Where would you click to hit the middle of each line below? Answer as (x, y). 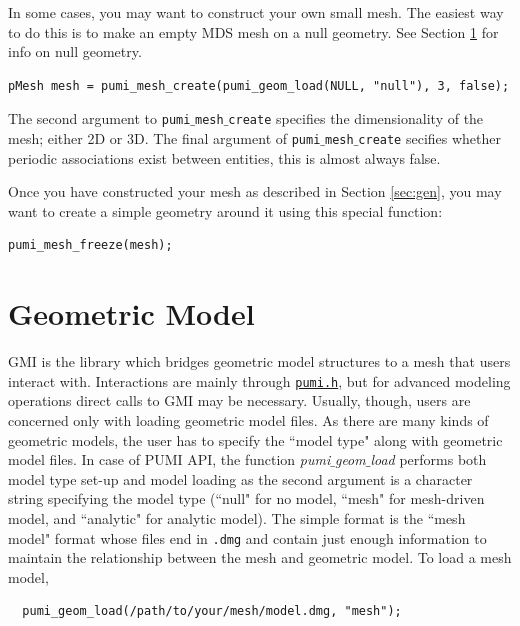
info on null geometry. (75, 51)
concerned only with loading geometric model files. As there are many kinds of (248, 420)
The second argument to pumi (99, 118)
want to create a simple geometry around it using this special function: (225, 210)
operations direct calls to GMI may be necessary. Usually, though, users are (239, 400)
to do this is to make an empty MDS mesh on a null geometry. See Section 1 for (253, 31)
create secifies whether (429, 138)
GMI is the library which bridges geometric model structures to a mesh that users (259, 361)
